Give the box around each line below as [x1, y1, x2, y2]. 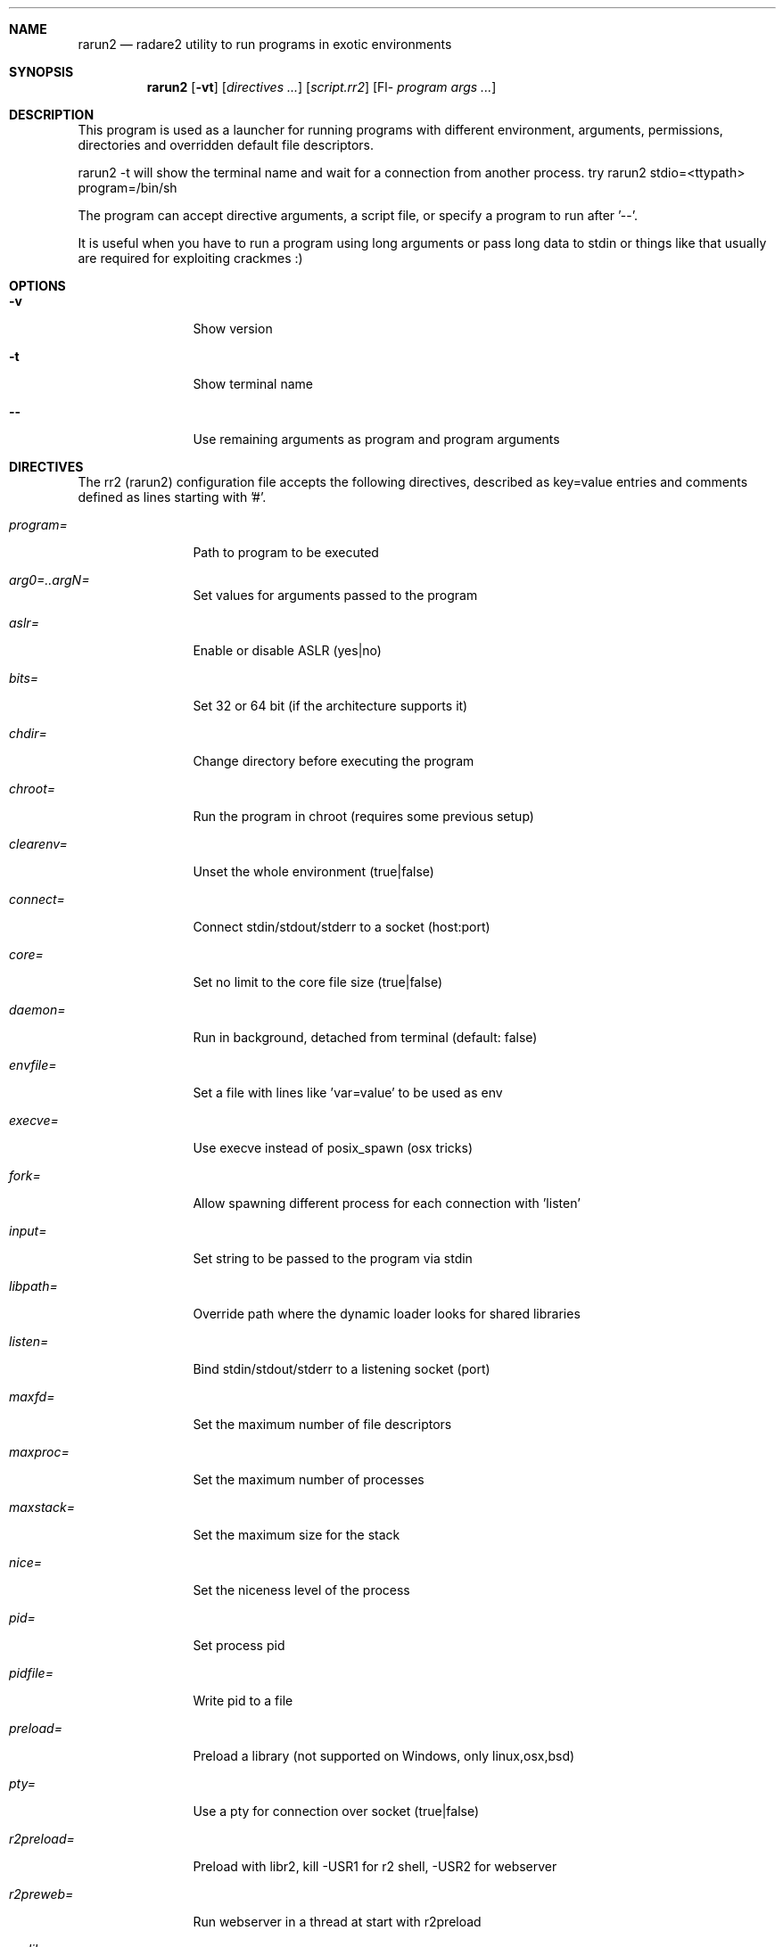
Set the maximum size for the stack [193, 1527, 400, 1542]
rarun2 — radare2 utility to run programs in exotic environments [78, 37, 452, 52]
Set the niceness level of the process [193, 1582, 410, 1598]
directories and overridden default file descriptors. [78, 137, 375, 152]
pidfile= [9, 1665, 54, 1680]
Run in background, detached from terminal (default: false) [193, 1030, 538, 1045]
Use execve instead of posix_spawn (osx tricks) [193, 1140, 474, 1155]
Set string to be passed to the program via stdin [193, 1251, 473, 1266]
